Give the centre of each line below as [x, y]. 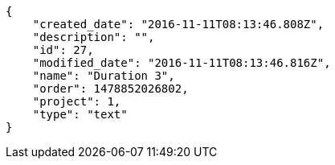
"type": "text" [80, 114]
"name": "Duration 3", [104, 76]
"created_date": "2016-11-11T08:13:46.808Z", [178, 24]
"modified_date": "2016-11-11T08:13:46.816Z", [182, 63]
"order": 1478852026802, [110, 89]
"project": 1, [77, 101]
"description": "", [94, 37]
